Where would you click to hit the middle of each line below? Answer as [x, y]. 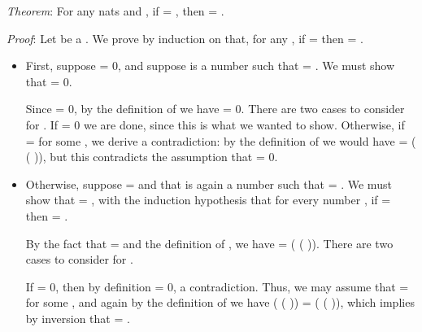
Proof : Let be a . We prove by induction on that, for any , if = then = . [185, 38]
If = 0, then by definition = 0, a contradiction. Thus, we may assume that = [217, 286]
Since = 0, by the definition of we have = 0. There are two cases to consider [215, 109]
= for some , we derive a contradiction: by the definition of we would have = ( [221, 140]
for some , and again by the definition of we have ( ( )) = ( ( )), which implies [220, 302]
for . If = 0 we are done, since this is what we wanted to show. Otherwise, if [215, 124]
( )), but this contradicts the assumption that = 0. [152, 157]
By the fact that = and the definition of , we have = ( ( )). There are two [209, 243]
